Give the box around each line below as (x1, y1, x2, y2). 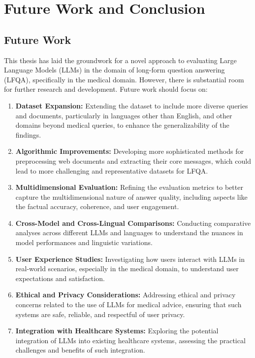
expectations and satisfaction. (15, 273, 105, 283)
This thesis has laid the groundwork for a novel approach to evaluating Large (4, 55, 237, 65)
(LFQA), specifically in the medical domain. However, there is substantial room (4, 74, 244, 84)
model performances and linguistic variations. (15, 237, 153, 248)
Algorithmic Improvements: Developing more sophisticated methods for (15, 146, 244, 156)
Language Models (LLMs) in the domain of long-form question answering (4, 65, 225, 75)
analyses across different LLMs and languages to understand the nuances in (15, 227, 243, 238)
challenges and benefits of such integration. (15, 345, 145, 355)
